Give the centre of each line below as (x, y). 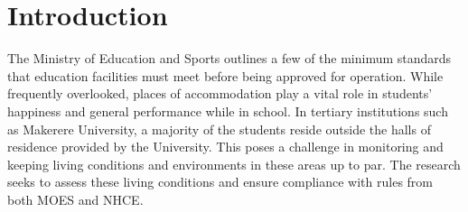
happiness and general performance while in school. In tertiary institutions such (228, 111)
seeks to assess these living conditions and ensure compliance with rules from (220, 182)
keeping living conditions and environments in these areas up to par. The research (234, 164)
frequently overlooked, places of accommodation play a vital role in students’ (220, 93)
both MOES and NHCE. (75, 199)
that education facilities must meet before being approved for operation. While (225, 75)
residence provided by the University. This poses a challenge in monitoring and (225, 147)
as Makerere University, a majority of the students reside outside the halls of (219, 129)
